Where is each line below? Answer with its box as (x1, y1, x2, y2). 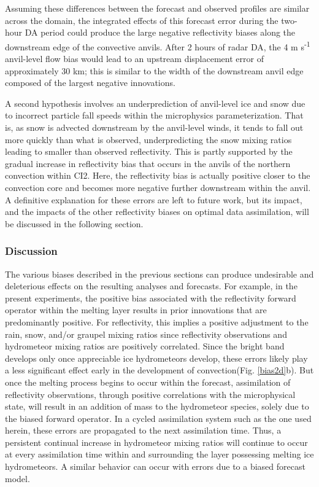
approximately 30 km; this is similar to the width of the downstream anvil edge (5, 64, 304, 77)
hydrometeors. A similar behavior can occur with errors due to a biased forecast (5, 460, 306, 473)
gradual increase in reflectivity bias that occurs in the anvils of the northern (5, 157, 291, 169)
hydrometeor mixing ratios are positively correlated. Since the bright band (5, 340, 285, 353)
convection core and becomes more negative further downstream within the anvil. (5, 181, 311, 193)
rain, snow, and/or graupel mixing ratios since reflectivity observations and (5, 327, 287, 340)
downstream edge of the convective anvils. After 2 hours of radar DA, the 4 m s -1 (5, 38, 310, 53)
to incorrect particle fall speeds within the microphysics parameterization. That (5, 109, 304, 122)
